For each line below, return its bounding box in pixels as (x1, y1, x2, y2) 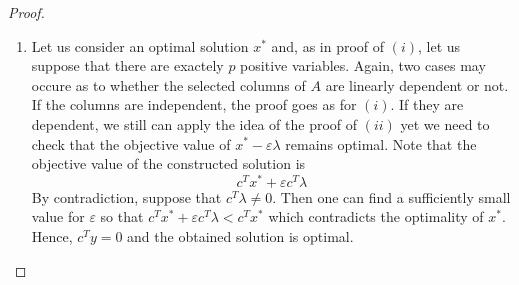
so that (100, 206, 144, 227)
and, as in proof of (271, 35, 385, 56)
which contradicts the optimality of (268, 206, 484, 227)
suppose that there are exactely (31, 55, 224, 76)
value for (31, 206, 85, 227)
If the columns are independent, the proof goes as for (31, 94, 357, 115)
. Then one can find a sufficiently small (272, 186, 511, 207)
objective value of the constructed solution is (31, 153, 306, 174)
